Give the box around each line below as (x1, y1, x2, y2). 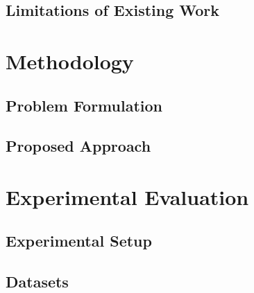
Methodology (6, 46, 134, 75)
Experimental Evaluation (6, 182, 249, 211)
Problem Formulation (6, 94, 162, 116)
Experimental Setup (6, 230, 152, 251)
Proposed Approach (6, 135, 151, 157)
